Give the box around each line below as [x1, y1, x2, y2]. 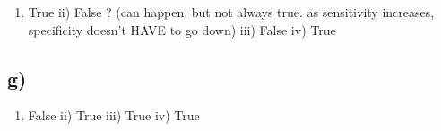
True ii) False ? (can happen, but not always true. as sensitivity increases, [28, 3, 435, 21]
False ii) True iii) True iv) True [28, 106, 200, 125]
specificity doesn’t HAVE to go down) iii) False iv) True [28, 20, 336, 39]
